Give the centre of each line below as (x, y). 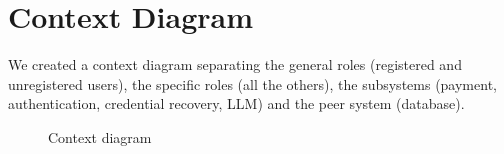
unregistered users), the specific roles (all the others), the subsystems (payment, (252, 83)
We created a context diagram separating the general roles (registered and (235, 64)
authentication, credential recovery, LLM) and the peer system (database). (236, 103)
